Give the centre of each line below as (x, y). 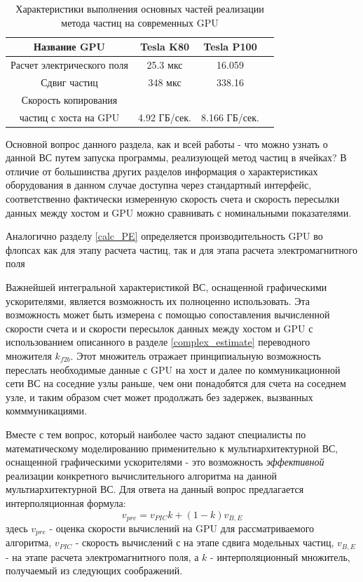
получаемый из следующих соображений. (94, 570)
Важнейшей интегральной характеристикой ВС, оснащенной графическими (166, 287)
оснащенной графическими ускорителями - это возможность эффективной (165, 462)
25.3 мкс (165, 65)
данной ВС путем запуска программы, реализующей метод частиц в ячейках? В (176, 157)
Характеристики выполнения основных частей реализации (140, 8)
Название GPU (69, 47)
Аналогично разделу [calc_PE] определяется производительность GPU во (164, 236)
